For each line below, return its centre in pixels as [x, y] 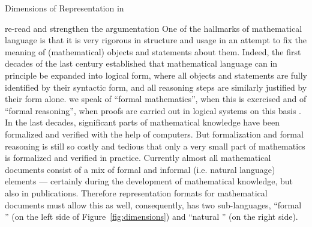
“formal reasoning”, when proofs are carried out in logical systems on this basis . [153, 110]
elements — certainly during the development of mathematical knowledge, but [149, 181]
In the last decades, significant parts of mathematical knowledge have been [142, 122]
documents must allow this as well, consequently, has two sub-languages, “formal [153, 204]
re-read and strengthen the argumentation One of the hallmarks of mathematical [154, 28]
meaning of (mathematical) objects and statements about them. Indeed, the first [153, 51]
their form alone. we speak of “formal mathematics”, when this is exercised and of [156, 99]
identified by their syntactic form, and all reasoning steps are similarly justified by [156, 87]
